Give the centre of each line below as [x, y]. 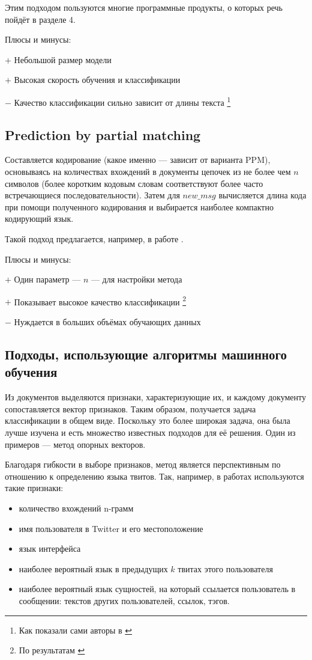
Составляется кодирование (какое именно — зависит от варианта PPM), [138, 160]
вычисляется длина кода [262, 195]
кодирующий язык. [39, 218]
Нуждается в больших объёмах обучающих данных [107, 322]
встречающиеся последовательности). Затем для [92, 195]
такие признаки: [34, 488]
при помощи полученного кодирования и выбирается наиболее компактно [139, 206]
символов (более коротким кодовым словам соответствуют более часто [134, 183]
